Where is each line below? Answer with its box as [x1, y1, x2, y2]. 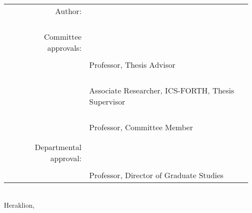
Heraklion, [4, 199, 35, 210]
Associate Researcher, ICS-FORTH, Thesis [89, 85, 235, 96]
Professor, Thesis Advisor [89, 59, 175, 70]
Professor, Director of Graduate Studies [89, 169, 224, 181]
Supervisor [89, 96, 126, 107]
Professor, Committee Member [89, 122, 193, 133]
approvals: [47, 42, 82, 53]
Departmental [34, 141, 82, 152]
